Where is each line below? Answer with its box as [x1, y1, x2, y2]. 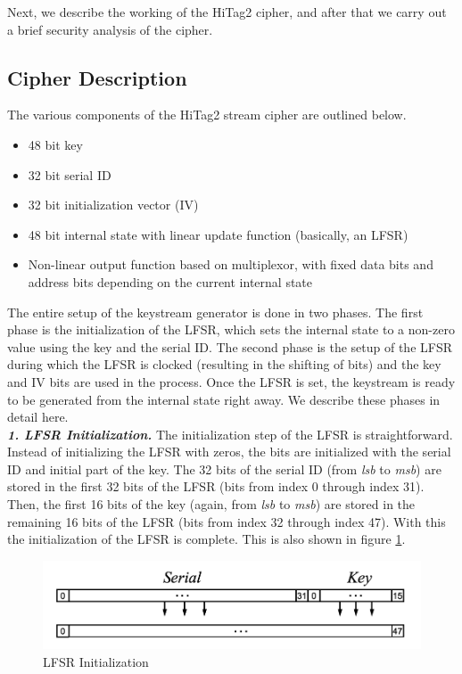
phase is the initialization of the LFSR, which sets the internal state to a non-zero [7, 320, 455, 339]
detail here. [7, 407, 69, 426]
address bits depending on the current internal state [28, 272, 313, 291]
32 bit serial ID [28, 165, 111, 184]
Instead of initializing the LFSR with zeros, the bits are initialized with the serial [7, 442, 451, 461]
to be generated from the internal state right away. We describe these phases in [7, 390, 441, 408]
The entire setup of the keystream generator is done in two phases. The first [7, 302, 424, 321]
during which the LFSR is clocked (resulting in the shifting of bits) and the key [7, 355, 441, 374]
